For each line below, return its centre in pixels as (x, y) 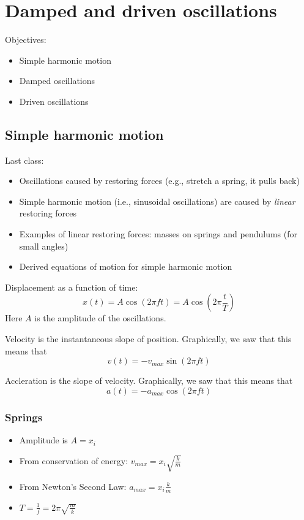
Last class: (24, 160)
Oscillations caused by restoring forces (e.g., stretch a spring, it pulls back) (159, 181)
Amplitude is (43, 440)
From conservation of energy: (74, 460)
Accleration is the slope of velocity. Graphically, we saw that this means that (149, 380)
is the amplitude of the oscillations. (100, 318)
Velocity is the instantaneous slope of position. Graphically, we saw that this (148, 339)
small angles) (44, 246)
